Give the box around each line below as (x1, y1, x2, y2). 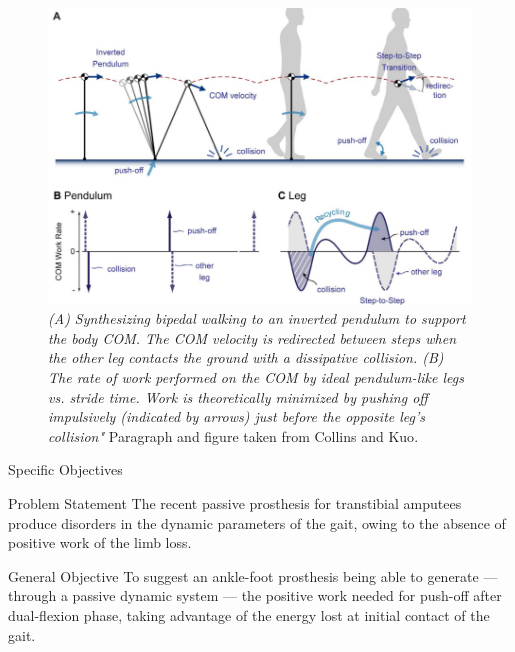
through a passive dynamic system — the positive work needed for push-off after (8, 585, 502, 606)
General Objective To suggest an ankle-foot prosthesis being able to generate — (8, 565, 498, 586)
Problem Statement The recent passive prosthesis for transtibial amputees (8, 493, 462, 514)
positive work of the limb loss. (8, 532, 192, 553)
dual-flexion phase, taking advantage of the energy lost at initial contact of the (8, 605, 490, 626)
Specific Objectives (8, 459, 123, 480)
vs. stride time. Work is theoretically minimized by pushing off (48, 386, 428, 407)
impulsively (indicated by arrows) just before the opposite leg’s (48, 406, 426, 427)
